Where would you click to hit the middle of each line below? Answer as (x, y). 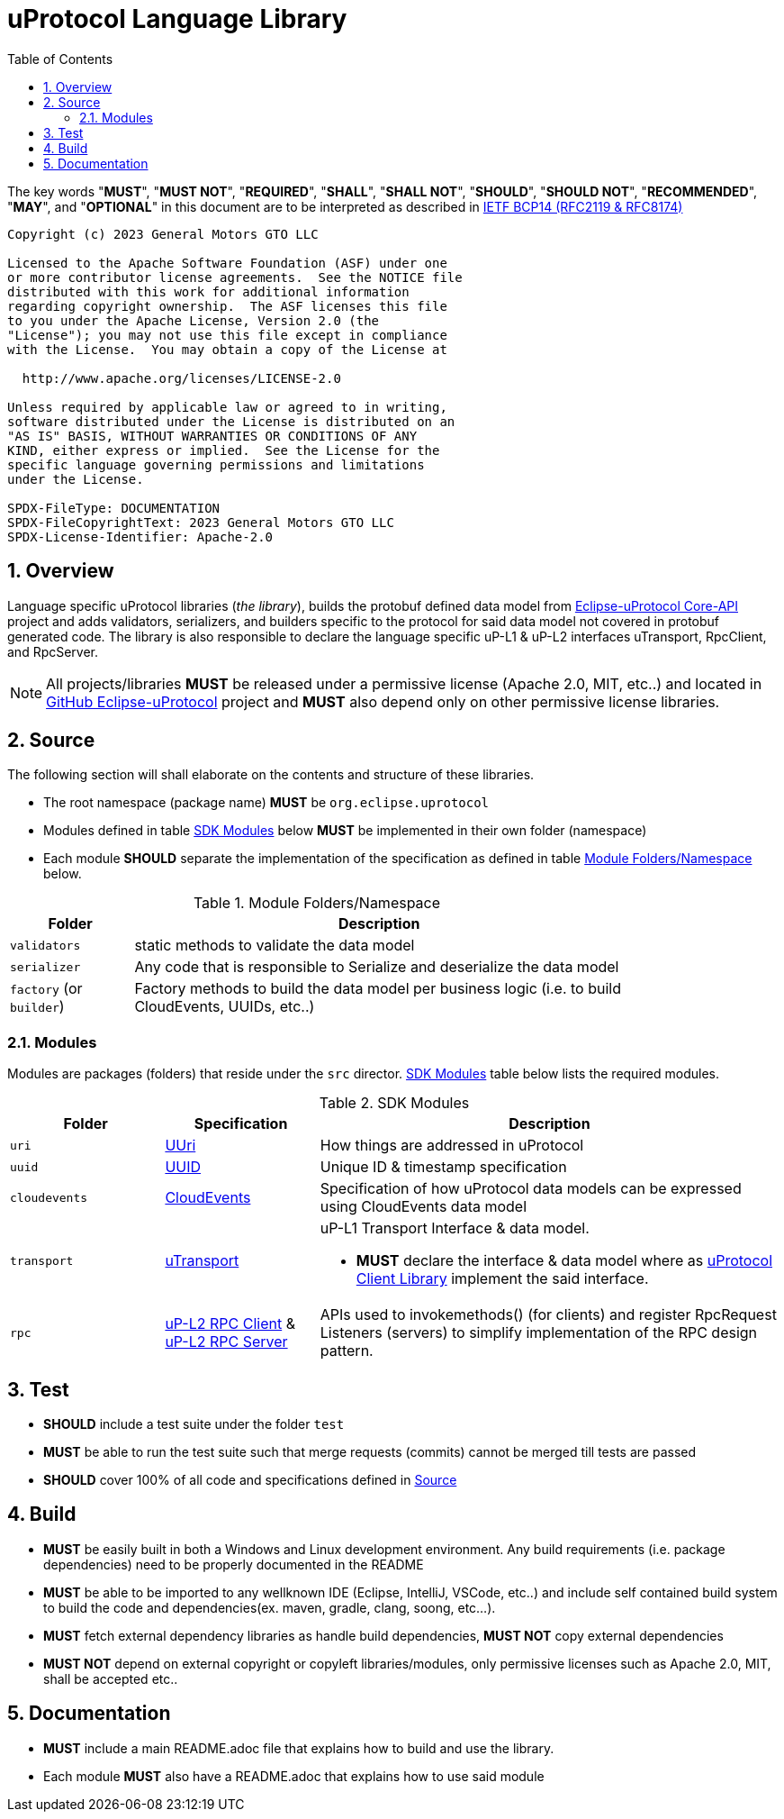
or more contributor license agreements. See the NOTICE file (235, 277)
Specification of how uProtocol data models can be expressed (531, 1189)
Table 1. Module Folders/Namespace (317, 903)
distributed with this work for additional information (208, 291)
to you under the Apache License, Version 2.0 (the (194, 320)
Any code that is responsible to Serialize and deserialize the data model (377, 967)
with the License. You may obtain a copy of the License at (227, 349)
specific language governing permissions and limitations (216, 464)
